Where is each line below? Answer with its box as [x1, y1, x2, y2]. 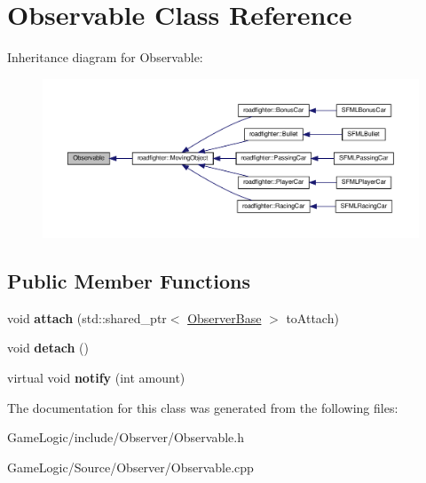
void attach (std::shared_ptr [7, 308, 167, 327]
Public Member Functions [7, 266, 250, 294]
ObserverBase [187, 308, 262, 327]
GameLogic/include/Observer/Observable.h [7, 428, 244, 447]
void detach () [7, 338, 89, 357]
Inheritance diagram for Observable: [7, 48, 203, 67]
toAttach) [286, 308, 339, 327]
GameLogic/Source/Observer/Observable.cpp [7, 457, 254, 476]
